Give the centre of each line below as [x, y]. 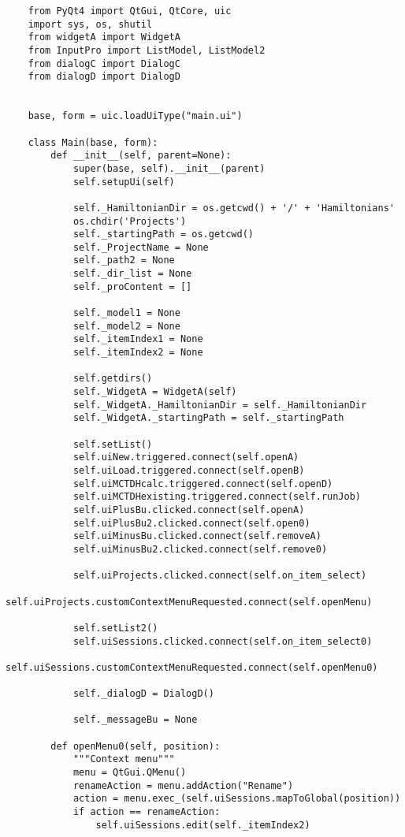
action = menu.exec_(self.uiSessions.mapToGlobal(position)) [237, 799]
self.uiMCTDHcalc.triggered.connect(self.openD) [203, 484]
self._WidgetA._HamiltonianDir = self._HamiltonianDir [220, 405]
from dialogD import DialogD [104, 77]
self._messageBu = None [135, 720]
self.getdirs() [113, 379]
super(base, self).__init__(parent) [169, 168]
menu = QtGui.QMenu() [130, 773]
